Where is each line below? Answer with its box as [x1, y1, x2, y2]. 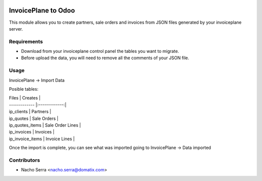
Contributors [9, 157, 40, 164]
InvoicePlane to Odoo [9, 6, 75, 15]
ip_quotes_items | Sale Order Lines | [9, 122, 81, 128]
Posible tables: [9, 86, 39, 92]
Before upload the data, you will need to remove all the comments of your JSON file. [21, 55, 189, 61]
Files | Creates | [9, 95, 41, 101]
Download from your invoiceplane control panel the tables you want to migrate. [21, 49, 180, 54]
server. [9, 26, 23, 32]
